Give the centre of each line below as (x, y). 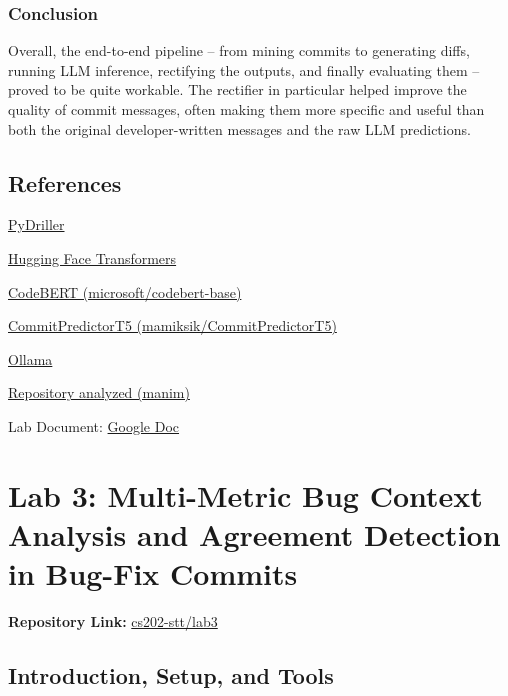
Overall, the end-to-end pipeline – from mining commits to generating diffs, (239, 50)
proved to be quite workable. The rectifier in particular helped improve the (237, 89)
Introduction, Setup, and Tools (171, 675)
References (65, 182)
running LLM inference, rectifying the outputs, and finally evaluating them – (244, 69)
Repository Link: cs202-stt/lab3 (113, 621)
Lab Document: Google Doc (94, 425)
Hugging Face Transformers (92, 257)
